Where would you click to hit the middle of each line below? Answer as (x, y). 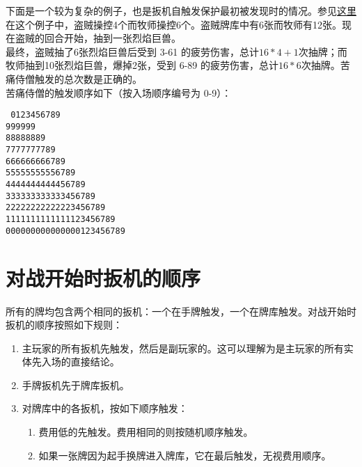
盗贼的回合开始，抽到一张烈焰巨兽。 (98, 38)
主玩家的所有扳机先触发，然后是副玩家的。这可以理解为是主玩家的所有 (183, 348)
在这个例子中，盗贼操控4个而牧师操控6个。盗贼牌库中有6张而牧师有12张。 (174, 24)
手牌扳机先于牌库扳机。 (76, 385)
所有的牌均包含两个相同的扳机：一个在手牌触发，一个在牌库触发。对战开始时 (181, 311)
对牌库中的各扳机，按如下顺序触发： (105, 408)
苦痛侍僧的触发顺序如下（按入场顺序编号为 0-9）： (119, 92)
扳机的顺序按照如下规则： (64, 325)
